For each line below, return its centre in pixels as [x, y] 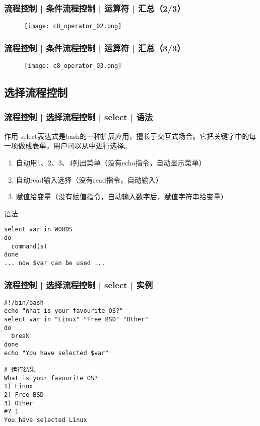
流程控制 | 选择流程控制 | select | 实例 [79, 284]
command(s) [29, 246]
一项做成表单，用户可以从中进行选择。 [68, 146]
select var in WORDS [39, 230]
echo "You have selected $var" [56, 353]
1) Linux [19, 387]
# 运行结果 [20, 370]
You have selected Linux [46, 420]
